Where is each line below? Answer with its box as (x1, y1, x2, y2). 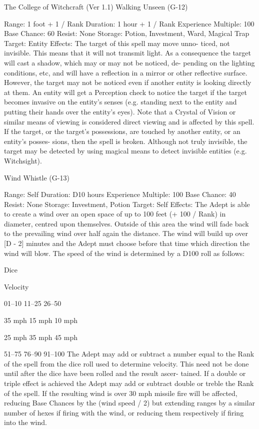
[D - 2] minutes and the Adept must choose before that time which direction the (4, 238, 250, 248)
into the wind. (4, 417, 47, 427)
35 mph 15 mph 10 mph (4, 315, 77, 325)
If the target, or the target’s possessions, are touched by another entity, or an (4, 126, 240, 136)
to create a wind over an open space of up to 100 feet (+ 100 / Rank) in (4, 208, 226, 219)
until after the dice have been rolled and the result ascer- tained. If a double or (4, 368, 246, 378)
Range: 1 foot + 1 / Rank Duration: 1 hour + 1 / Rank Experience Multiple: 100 (4, 18, 254, 28)
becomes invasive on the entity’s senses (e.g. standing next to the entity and (4, 96, 237, 107)
